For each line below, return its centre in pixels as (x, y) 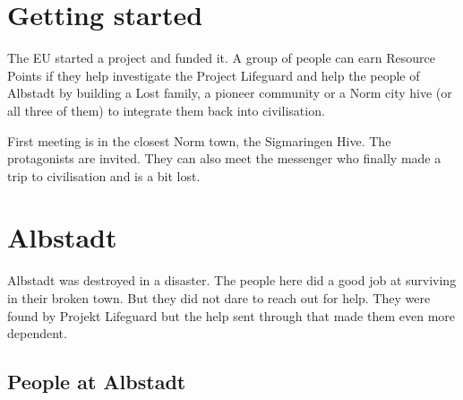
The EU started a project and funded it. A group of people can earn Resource (221, 58)
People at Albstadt (97, 382)
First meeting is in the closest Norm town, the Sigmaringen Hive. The (199, 140)
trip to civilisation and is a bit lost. (104, 175)
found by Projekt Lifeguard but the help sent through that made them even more (231, 315)
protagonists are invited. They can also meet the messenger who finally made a (224, 158)
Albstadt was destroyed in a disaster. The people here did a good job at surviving (232, 280)
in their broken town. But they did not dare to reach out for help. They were (219, 298)
